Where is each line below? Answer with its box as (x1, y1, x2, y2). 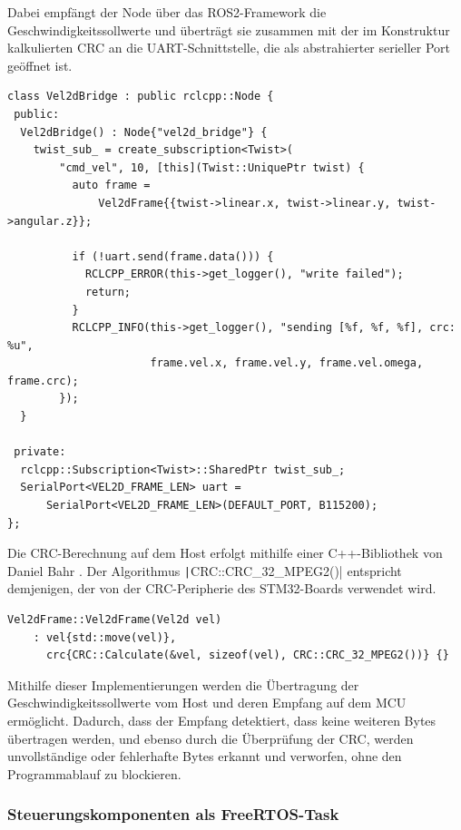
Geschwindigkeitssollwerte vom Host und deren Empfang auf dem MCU (7, 693, 407, 712)
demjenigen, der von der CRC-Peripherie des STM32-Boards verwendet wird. (7, 579, 436, 598)
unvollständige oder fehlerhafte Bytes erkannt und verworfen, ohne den (7, 747, 402, 766)
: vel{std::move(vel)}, (33, 630, 177, 644)
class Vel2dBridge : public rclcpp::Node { (7, 90, 274, 103)
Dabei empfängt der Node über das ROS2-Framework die (7, 3, 327, 21)
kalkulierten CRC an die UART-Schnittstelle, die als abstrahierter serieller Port (7, 38, 451, 57)
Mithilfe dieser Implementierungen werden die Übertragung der (7, 675, 359, 694)
